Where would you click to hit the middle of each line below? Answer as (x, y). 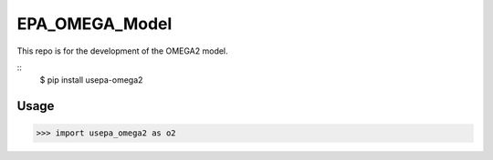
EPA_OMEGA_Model (94, 24)
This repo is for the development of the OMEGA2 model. (122, 51)
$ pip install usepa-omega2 (91, 80)
